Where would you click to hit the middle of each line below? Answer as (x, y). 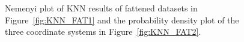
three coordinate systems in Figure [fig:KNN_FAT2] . (103, 31)
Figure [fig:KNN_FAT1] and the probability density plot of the (122, 19)
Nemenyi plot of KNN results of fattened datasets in (101, 8)
